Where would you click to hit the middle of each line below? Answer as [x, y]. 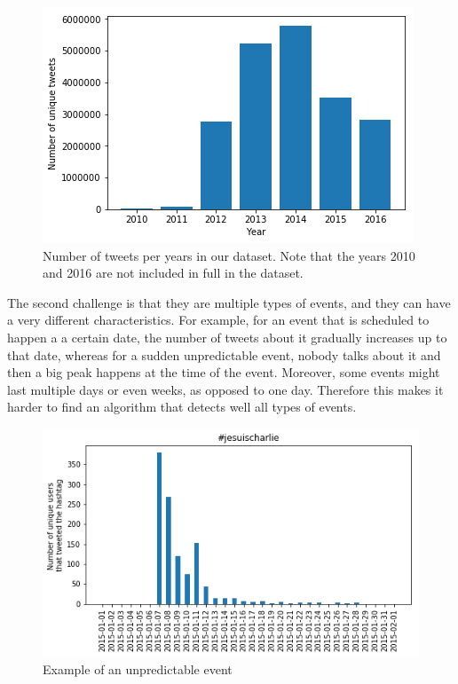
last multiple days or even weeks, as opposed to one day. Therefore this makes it [225, 389]
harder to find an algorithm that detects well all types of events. [182, 407]
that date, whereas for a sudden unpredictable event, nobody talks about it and [224, 354]
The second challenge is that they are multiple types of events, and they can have [229, 302]
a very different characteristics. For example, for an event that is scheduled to [218, 320]
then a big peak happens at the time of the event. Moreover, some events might [224, 372]
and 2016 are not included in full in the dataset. [173, 273]
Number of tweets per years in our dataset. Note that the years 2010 [229, 255]
